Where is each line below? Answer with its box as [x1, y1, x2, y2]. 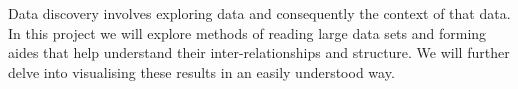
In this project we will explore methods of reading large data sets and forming [8, 22, 487, 43]
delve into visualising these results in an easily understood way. [8, 61, 395, 82]
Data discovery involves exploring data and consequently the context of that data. [8, 3, 511, 23]
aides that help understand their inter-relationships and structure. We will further [8, 42, 510, 63]
